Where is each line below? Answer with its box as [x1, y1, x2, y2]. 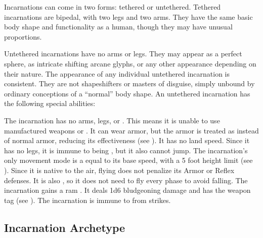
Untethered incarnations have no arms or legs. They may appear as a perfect [4, 48, 242, 59]
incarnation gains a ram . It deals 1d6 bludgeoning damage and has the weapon [4, 185, 251, 195]
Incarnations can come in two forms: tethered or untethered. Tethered [4, 2, 221, 12]
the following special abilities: [4, 98, 96, 109]
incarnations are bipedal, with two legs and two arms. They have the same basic [4, 11, 253, 22]
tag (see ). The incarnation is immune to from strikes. [4, 194, 171, 205]
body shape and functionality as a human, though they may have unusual [4, 21, 233, 32]
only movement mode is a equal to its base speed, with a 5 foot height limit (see [4, 155, 253, 165]
